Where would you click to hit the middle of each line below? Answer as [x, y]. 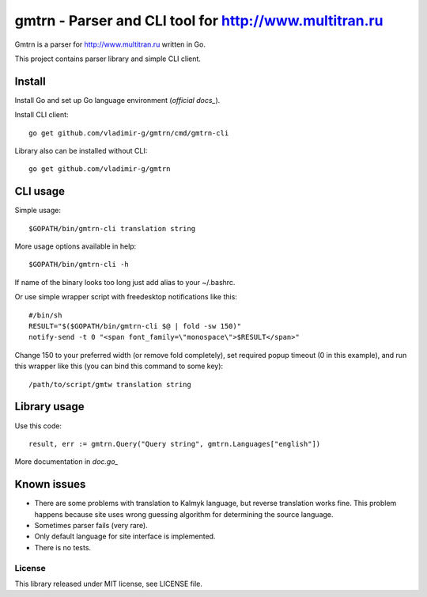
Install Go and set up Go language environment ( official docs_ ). [117, 100]
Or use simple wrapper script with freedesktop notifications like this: [126, 297]
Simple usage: [38, 211]
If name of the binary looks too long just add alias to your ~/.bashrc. [125, 282]
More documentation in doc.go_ [66, 462]
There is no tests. [62, 547]
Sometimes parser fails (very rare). [91, 525]
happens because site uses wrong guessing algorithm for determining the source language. [184, 514]
